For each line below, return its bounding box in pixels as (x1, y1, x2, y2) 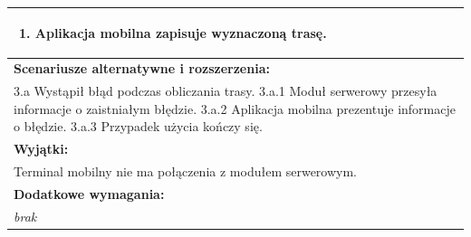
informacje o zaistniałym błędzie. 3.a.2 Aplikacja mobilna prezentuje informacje (14, 99, 456, 118)
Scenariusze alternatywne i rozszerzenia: (14, 59, 270, 78)
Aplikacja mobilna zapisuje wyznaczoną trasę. (34, 23, 327, 42)
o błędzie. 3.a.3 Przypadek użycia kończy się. (14, 117, 263, 136)
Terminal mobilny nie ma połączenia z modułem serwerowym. (14, 162, 358, 181)
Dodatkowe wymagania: (14, 184, 165, 203)
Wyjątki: (14, 139, 69, 158)
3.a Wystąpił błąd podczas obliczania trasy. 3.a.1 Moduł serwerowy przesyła (14, 81, 437, 100)
